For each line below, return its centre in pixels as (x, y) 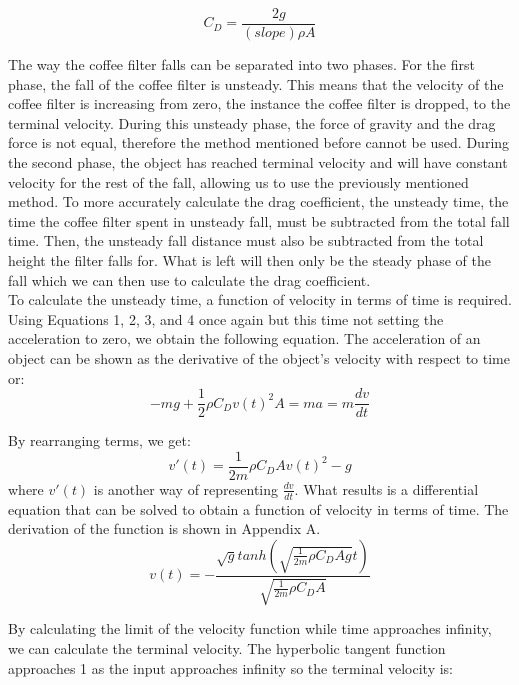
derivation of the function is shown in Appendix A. (164, 528)
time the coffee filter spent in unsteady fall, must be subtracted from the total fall (259, 220)
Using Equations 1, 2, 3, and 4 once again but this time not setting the (226, 318)
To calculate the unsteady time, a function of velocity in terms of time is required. (260, 299)
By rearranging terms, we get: (99, 440)
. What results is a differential (386, 488)
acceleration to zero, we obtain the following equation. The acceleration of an (244, 338)
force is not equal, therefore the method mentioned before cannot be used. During (259, 142)
